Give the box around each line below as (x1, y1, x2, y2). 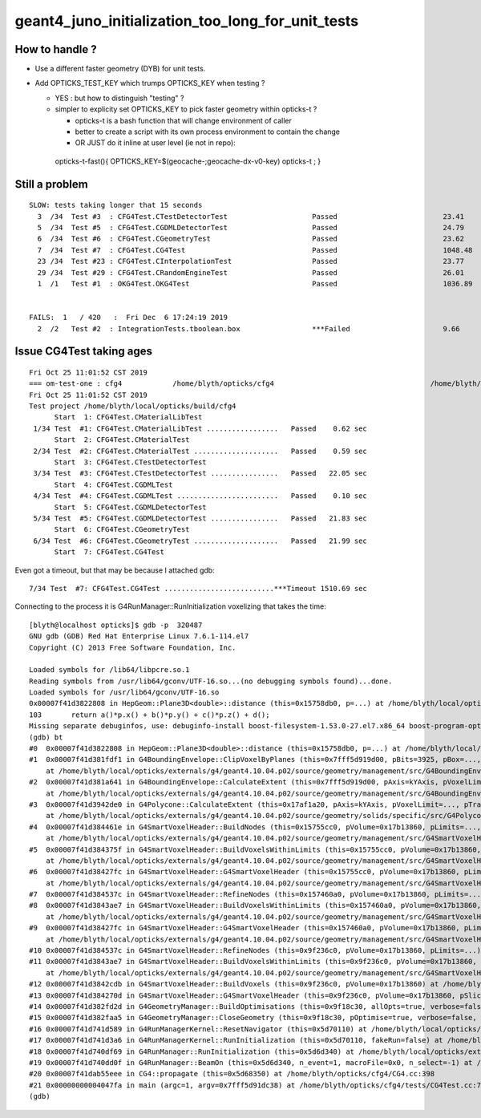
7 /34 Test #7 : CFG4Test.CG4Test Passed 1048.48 (37, 245, 473, 254)
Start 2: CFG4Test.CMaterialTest (54, 435, 190, 444)
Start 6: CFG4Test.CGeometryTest (54, 525, 190, 534)
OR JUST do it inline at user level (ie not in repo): (75, 138, 236, 148)
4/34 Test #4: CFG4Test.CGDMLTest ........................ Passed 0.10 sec (33, 492, 368, 500)
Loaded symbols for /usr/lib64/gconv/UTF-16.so (29, 688, 220, 697)
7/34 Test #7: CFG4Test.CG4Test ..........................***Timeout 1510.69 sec (29, 584, 368, 593)
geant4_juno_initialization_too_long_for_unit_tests (14, 12, 359, 30)
